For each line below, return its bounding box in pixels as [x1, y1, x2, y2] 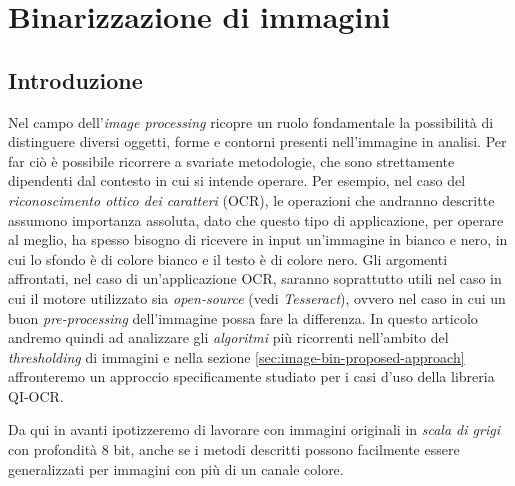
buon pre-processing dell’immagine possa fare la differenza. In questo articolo [8, 307, 478, 328]
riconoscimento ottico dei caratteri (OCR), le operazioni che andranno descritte [8, 189, 495, 210]
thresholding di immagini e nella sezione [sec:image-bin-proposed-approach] [8, 346, 465, 367]
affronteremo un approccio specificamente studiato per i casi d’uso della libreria [8, 366, 495, 387]
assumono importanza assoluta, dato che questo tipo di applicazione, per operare [8, 209, 504, 230]
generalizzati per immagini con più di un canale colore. [8, 458, 344, 479]
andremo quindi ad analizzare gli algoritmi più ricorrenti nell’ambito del [8, 327, 449, 348]
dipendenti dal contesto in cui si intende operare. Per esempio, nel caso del [8, 170, 466, 191]
